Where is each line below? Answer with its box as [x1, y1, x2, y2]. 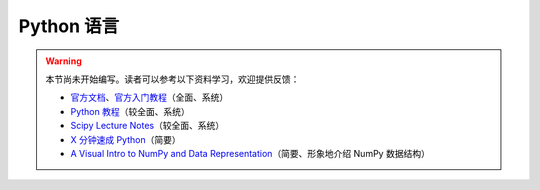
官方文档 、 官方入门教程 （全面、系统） [70, 91, 229, 104]
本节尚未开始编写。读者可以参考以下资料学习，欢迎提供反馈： [45, 73, 300, 85]
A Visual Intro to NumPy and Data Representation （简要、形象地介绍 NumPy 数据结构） [70, 147, 430, 159]
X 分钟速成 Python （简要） [70, 133, 181, 145]
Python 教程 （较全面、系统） [70, 105, 190, 117]
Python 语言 [18, 15, 120, 37]
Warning [45, 55, 82, 67]
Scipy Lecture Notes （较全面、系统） [70, 120, 225, 132]
